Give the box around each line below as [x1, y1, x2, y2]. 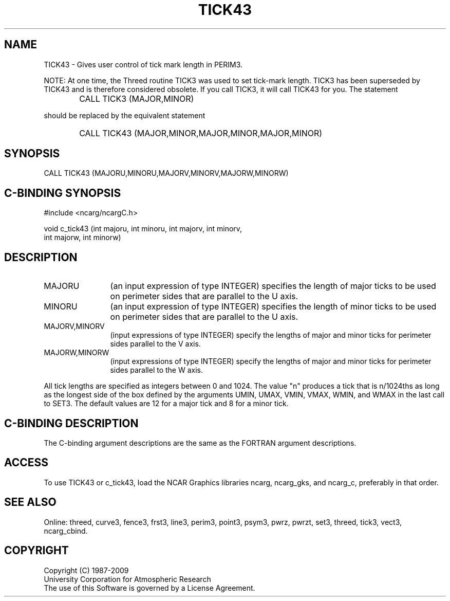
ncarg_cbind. [44, 526, 88, 535]
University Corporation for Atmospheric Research [44, 574, 211, 584]
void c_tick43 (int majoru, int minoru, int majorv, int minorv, [44, 224, 242, 233]
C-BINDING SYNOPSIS [4, 186, 121, 199]
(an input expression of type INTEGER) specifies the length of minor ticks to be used [110, 301, 437, 312]
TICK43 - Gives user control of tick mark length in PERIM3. [44, 60, 243, 69]
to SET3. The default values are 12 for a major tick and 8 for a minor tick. [44, 399, 289, 408]
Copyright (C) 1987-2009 [44, 566, 129, 575]
